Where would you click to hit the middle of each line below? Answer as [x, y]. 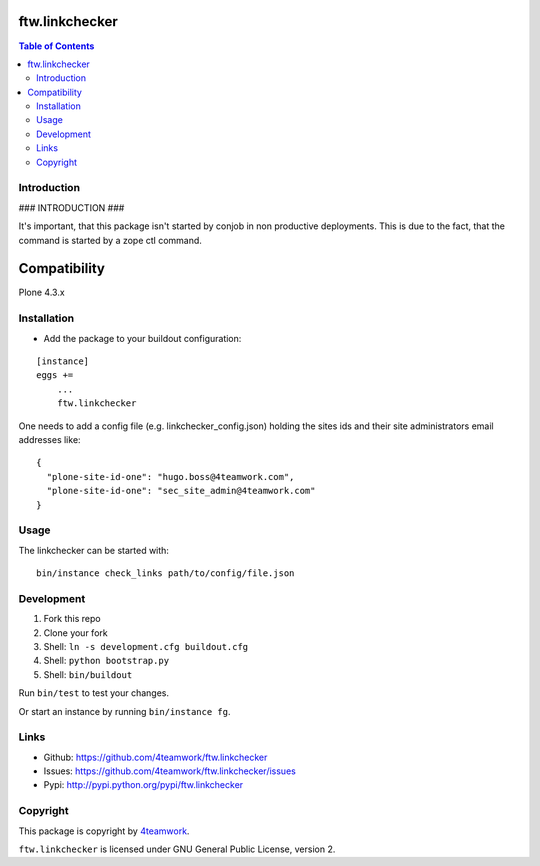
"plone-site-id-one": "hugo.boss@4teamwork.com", [170, 476]
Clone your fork [76, 632]
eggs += [55, 375]
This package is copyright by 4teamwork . [104, 831]
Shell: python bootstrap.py [106, 661]
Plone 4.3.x [41, 292]
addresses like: [49, 439]
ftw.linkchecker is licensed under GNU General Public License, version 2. [177, 849]
